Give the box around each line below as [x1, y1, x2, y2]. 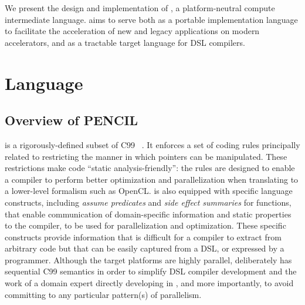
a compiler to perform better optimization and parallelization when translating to [5, 173, 299, 185]
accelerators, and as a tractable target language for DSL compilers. [5, 36, 245, 48]
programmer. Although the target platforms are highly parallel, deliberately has [5, 253, 292, 266]
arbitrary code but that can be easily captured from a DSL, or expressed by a [5, 242, 284, 254]
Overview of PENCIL [5, 111, 138, 129]
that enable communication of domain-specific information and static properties [5, 207, 292, 220]
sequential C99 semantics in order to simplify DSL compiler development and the [5, 265, 297, 277]
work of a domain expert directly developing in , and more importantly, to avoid [5, 277, 294, 289]
